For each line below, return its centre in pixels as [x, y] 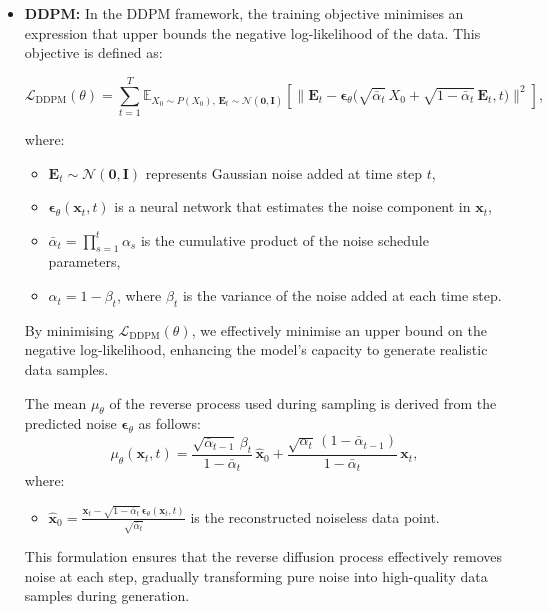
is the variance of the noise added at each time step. [342, 295]
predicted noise [70, 423]
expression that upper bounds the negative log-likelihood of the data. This [252, 32]
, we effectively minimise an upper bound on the [339, 329]
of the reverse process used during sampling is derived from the [303, 402]
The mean [55, 402]
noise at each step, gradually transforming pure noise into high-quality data [256, 575]
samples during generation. [107, 595]
